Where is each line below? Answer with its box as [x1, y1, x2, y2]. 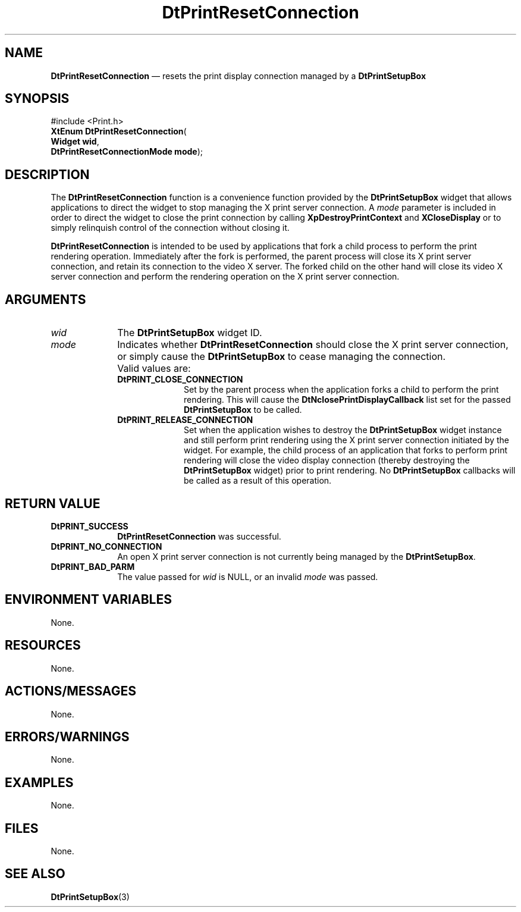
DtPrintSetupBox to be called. [184, 405, 302, 415]
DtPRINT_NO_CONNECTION [51, 541, 162, 551]
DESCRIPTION [5, 167, 90, 182]
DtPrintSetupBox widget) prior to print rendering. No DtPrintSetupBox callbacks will [184, 465, 516, 476]
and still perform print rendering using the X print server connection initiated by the [184, 435, 510, 446]
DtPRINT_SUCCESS [51, 521, 128, 531]
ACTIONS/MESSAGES [5, 684, 136, 699]
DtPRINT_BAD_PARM [51, 561, 135, 572]
